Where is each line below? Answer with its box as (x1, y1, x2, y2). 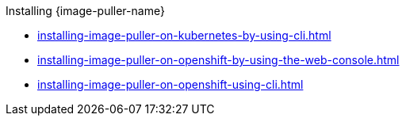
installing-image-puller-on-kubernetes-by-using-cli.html (37, 29, 331, 42)
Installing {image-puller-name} (6, 4, 165, 17)
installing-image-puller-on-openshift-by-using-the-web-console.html (37, 53, 400, 67)
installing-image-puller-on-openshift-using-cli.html (37, 78, 304, 91)
